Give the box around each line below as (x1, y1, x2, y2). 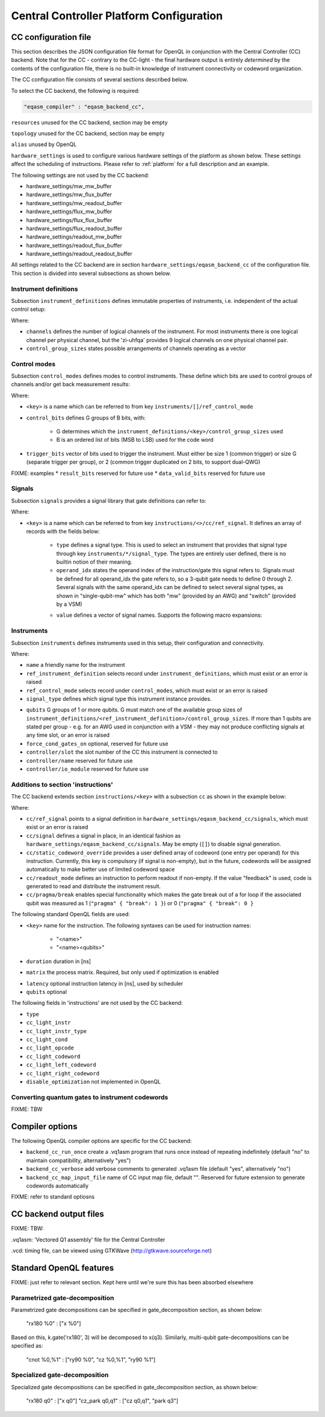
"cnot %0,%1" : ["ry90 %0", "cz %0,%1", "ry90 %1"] (26, 1355, 156, 1363)
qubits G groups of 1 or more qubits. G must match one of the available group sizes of (26, 706, 243, 713)
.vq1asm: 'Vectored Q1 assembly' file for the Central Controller (11, 1236, 166, 1243)
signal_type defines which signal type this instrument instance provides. (26, 695, 212, 702)
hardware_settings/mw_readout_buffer (26, 199, 123, 206)
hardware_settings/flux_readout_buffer (26, 224, 123, 232)
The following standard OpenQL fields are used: (11, 911, 131, 918)
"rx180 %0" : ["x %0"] (26, 1320, 81, 1327)
